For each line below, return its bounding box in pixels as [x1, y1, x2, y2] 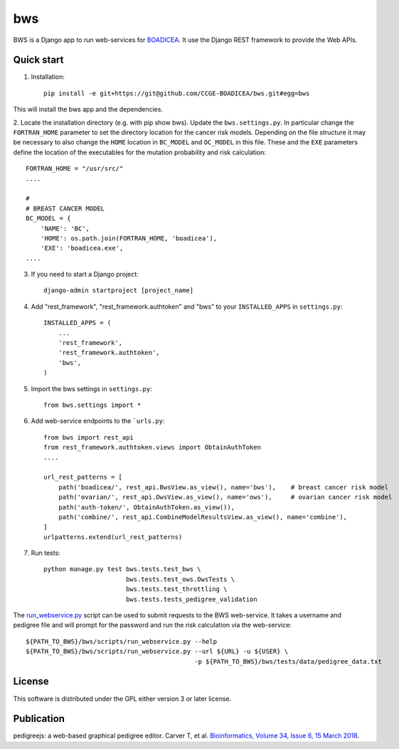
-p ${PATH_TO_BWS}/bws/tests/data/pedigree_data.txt [194, 657, 382, 665]
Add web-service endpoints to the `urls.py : [31, 417, 165, 425]
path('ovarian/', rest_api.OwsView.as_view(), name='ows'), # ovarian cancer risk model [58, 493, 393, 501]
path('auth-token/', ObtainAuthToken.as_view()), [58, 503, 235, 511]
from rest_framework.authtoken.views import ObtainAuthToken [43, 443, 261, 452]
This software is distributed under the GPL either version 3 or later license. [13, 694, 232, 703]
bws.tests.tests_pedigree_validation [125, 595, 257, 603]
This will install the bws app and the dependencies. [13, 105, 164, 114]
